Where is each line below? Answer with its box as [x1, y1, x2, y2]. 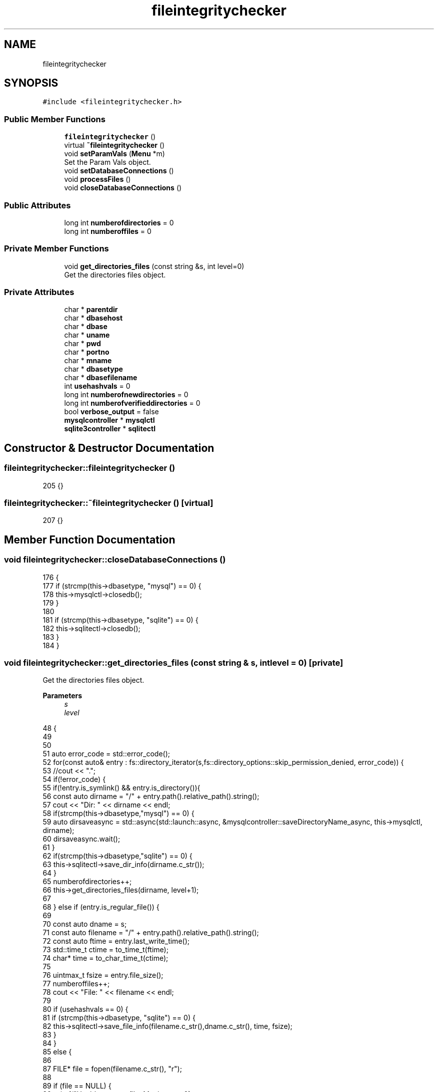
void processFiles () [64, 175, 131, 184]
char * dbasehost [64, 314, 123, 323]
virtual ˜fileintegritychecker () [64, 141, 165, 150]
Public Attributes [4, 200, 71, 210]
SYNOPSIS [4, 77, 58, 90]
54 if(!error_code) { [42, 775, 106, 784]
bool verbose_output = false [64, 407, 159, 416]
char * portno [64, 348, 109, 357]
